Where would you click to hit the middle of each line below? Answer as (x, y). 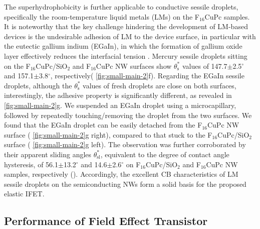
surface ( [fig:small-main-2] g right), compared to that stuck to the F (108, 134)
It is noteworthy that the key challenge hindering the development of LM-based (126, 26)
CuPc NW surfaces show (134, 66)
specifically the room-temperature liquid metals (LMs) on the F (102, 16)
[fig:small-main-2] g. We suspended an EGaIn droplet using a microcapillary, (120, 105)
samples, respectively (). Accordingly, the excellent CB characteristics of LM (121, 174)
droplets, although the (38, 85)
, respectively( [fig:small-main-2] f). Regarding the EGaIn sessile (147, 76)
